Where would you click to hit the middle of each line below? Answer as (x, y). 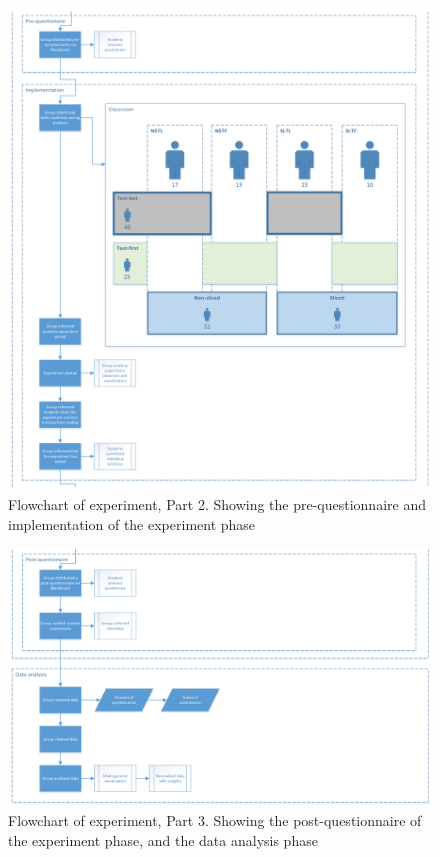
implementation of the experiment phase (132, 523)
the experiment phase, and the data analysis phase (163, 839)
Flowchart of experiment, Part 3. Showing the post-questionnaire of (215, 820)
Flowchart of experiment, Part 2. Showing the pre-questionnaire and (217, 504)
